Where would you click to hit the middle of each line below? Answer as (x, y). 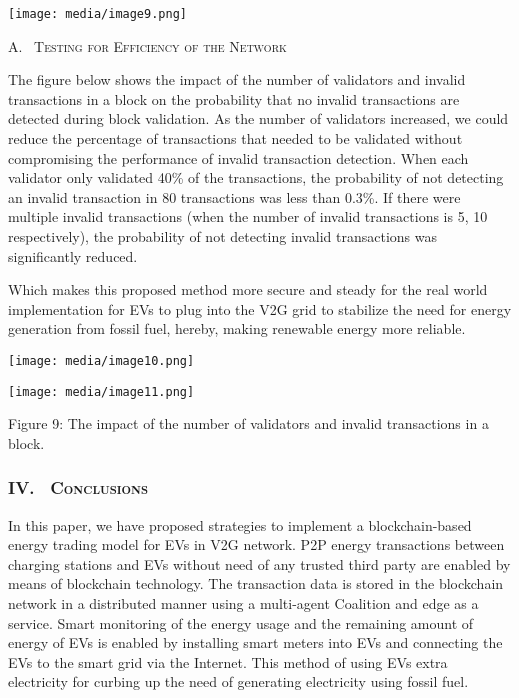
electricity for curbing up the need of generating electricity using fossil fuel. (238, 681)
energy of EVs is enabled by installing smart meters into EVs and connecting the (255, 642)
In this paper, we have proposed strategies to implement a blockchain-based (240, 524)
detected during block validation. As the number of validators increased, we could (258, 118)
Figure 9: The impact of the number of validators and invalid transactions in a (248, 423)
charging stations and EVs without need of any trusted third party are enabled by (259, 563)
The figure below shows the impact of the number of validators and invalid (237, 79)
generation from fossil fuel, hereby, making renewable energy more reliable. (237, 328)
